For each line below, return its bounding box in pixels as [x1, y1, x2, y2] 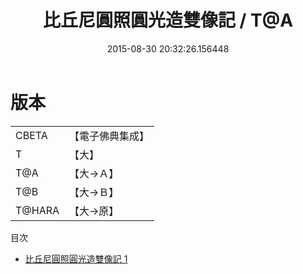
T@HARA [15, 203, 60, 217]
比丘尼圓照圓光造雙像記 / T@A [42, 9, 294, 32]
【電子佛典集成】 [69, 129, 150, 143]
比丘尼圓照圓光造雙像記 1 [24, 252, 128, 265]
